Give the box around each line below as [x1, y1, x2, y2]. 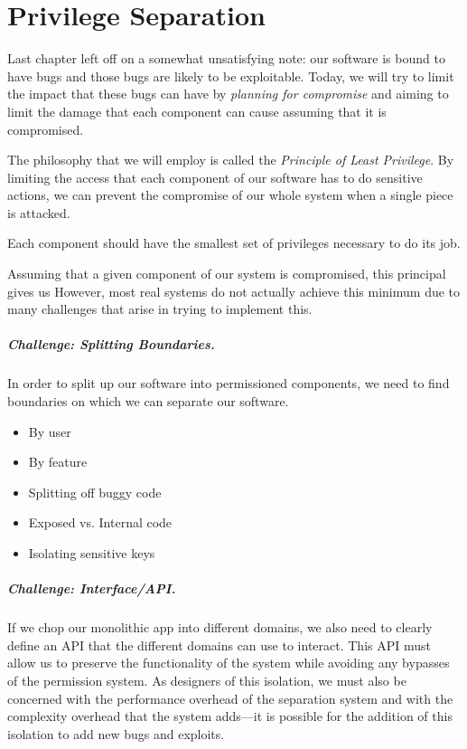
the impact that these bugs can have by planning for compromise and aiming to [7, 84, 449, 103]
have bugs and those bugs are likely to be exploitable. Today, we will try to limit [7, 66, 454, 85]
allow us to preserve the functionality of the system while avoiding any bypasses [7, 653, 450, 672]
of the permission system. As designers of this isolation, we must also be [7, 670, 406, 689]
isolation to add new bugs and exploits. [7, 724, 225, 743]
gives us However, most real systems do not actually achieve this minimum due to [7, 281, 461, 300]
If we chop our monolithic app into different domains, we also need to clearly [7, 618, 433, 637]
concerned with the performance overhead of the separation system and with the [7, 688, 453, 707]
